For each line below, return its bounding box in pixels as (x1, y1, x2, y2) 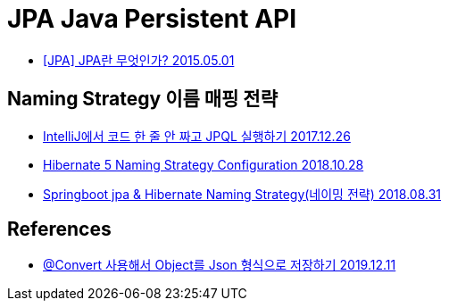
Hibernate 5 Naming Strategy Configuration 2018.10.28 (43, 156, 364, 172)
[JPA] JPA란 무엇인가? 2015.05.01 (43, 52, 235, 68)
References (7, 218, 112, 241)
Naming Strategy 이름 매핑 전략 (7, 87, 279, 111)
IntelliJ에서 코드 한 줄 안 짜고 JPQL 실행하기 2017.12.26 (43, 128, 351, 144)
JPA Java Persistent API (7, 4, 297, 34)
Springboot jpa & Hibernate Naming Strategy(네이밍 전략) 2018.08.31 (43, 186, 442, 202)
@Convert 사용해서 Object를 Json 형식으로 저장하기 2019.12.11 (43, 257, 396, 273)
